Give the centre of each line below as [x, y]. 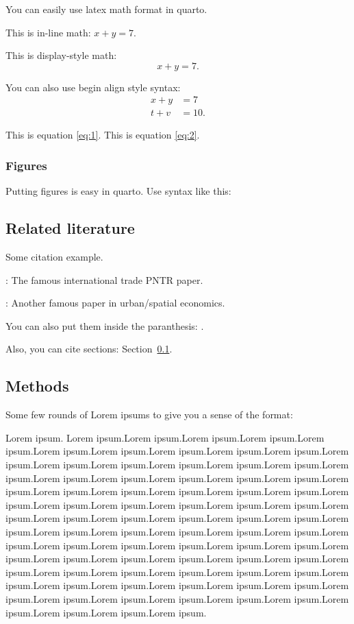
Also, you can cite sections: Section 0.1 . [89, 349]
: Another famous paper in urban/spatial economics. [115, 303]
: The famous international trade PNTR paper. [104, 279]
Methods [37, 386]
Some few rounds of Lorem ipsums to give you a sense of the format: [149, 415]
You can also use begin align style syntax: [93, 87]
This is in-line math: [48, 32]
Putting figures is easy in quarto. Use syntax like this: [118, 191]
